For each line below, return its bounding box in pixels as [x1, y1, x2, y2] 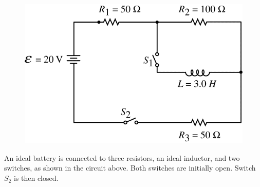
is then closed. [13, 173, 59, 183]
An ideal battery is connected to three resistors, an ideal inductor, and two [4, 152, 240, 163]
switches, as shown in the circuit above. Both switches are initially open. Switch [4, 162, 256, 173]
